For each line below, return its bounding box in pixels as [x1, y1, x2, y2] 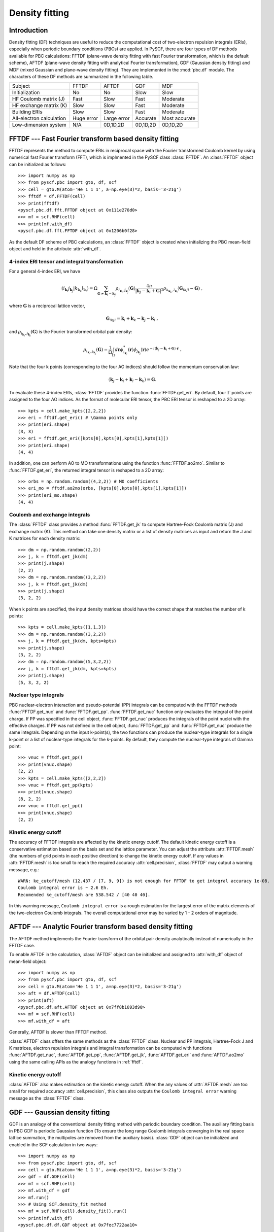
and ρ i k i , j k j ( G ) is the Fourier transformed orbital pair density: [9, 328, 133, 337]
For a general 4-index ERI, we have [9, 269, 81, 274]
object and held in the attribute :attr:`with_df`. [9, 246, 101, 251]
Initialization [12, 89, 40, 96]
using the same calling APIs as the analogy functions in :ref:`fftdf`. [9, 1059, 143, 1064]
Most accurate [162, 115, 196, 122]
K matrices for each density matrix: [9, 535, 81, 542]
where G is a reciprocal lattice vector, [9, 303, 86, 309]
